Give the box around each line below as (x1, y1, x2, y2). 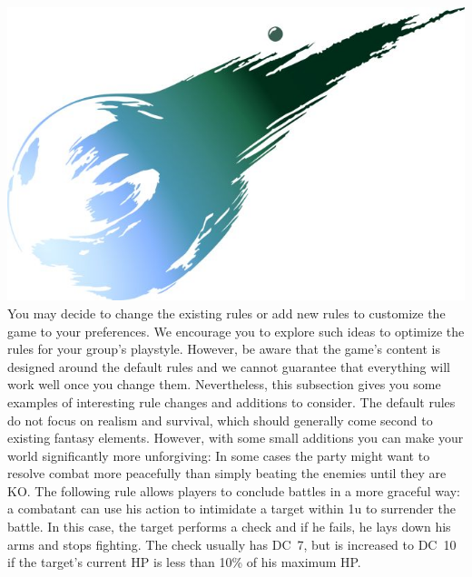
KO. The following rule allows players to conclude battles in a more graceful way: (7, 481, 460, 500)
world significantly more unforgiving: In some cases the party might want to (7, 445, 430, 465)
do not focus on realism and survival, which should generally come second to (7, 410, 433, 429)
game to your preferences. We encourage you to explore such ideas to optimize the (7, 321, 465, 340)
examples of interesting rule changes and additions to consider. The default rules (7, 392, 456, 411)
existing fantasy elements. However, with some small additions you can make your (7, 428, 464, 447)
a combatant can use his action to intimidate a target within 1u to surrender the (7, 499, 456, 518)
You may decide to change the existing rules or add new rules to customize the (7, 303, 446, 322)
